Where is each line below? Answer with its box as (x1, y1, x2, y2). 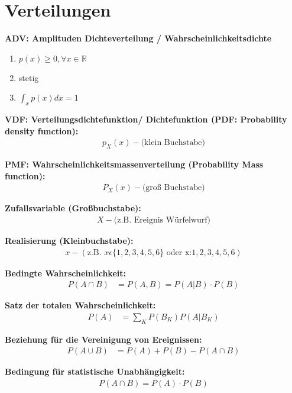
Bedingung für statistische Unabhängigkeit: (5, 365, 185, 378)
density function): (5, 124, 79, 137)
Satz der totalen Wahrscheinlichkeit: (5, 299, 156, 311)
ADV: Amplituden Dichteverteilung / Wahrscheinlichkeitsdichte (5, 32, 272, 44)
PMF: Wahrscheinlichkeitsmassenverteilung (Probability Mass (5, 158, 264, 170)
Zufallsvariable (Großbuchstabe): (5, 202, 141, 214)
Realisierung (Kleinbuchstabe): (5, 234, 134, 246)
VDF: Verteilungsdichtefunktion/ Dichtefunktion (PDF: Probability (5, 113, 287, 125)
